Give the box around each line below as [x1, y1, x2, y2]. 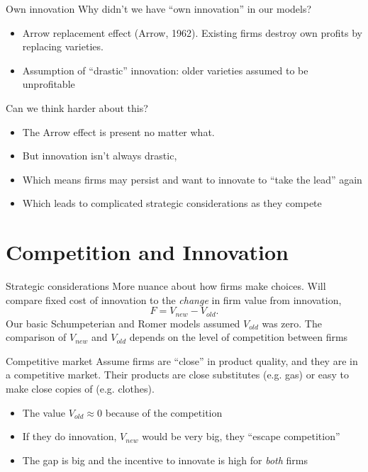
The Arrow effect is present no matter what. [22, 124, 215, 139]
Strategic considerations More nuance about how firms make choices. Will [6, 279, 326, 293]
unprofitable [22, 77, 75, 91]
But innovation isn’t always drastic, [22, 148, 177, 163]
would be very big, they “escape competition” [142, 429, 340, 444]
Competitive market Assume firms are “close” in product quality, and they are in [6, 353, 358, 368]
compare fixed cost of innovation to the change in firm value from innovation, [6, 292, 342, 307]
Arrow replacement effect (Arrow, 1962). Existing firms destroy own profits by [22, 25, 362, 40]
